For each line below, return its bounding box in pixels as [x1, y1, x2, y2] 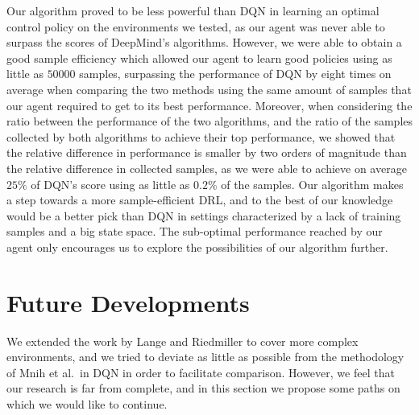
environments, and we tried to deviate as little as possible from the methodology [6, 348, 404, 365]
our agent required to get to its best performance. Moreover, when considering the [6, 97, 413, 113]
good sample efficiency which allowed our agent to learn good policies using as [6, 49, 392, 66]
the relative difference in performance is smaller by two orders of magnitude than [6, 144, 407, 161]
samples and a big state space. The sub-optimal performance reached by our [6, 223, 383, 240]
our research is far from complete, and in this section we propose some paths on [6, 380, 400, 397]
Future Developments [6, 286, 250, 318]
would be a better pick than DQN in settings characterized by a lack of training [6, 207, 401, 224]
